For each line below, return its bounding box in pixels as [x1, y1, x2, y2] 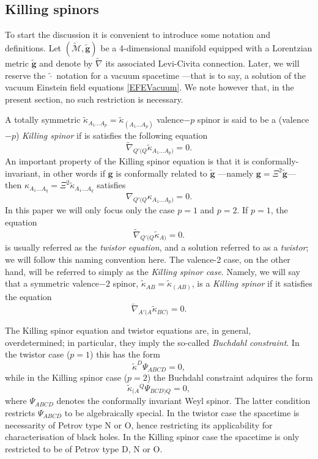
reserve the [5, 68, 46, 81]
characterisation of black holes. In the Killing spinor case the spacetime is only [5, 430, 300, 443]
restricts [5, 406, 35, 419]
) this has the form [90, 348, 160, 361]
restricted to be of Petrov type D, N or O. [5, 442, 163, 455]
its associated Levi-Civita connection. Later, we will [105, 57, 300, 70]
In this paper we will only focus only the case [5, 204, 175, 216]
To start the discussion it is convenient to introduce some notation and [5, 28, 271, 41]
